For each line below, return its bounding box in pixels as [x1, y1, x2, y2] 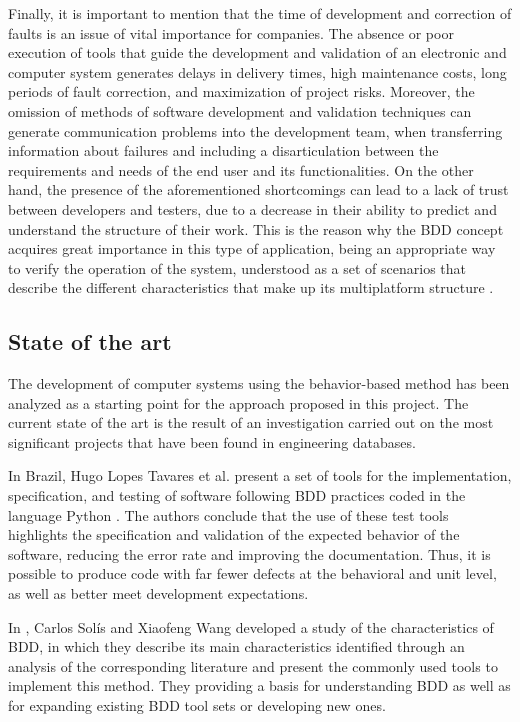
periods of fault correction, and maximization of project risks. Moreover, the [8, 81, 475, 102]
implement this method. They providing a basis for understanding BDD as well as [8, 675, 511, 696]
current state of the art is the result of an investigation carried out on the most [8, 412, 494, 433]
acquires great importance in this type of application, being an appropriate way [8, 238, 496, 259]
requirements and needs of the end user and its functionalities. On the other [8, 159, 474, 180]
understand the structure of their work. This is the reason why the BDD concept [8, 218, 504, 239]
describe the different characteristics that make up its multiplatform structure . [8, 277, 494, 298]
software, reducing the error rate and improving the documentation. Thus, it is [8, 543, 491, 564]
